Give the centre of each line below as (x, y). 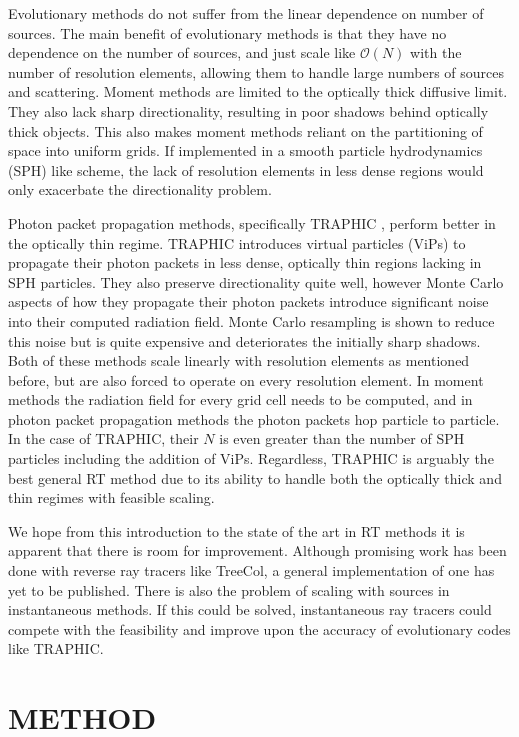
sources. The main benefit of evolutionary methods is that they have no (227, 32)
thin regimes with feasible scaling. (111, 497)
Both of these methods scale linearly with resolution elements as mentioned (239, 360)
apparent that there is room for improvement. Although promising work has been (257, 550)
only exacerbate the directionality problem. (140, 189)
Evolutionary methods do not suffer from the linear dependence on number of (246, 13)
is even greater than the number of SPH (342, 438)
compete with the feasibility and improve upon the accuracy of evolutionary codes (259, 628)
